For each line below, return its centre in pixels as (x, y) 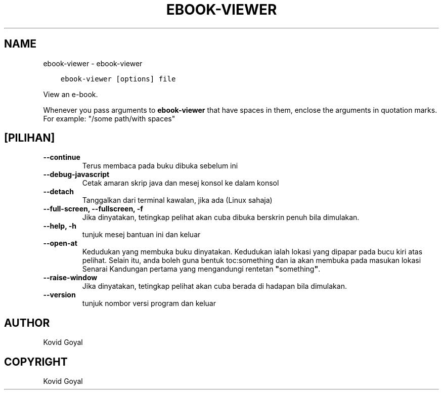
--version (59, 295)
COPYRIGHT (36, 362)
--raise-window (70, 278)
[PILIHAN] (30, 138)
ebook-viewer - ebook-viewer (93, 63)
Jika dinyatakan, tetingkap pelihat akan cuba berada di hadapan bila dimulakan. (214, 286)
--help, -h (60, 226)
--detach (58, 192)
